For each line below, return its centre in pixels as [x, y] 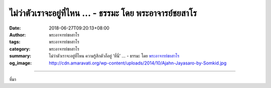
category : [20, 49]
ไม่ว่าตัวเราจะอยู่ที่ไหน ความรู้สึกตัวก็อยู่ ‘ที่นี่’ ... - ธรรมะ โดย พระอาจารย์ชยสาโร [114, 56]
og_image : [21, 63]
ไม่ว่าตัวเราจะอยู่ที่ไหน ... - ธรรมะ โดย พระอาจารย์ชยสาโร [103, 13]
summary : [20, 56]
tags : [15, 42]
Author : [18, 34]
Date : [15, 28]
